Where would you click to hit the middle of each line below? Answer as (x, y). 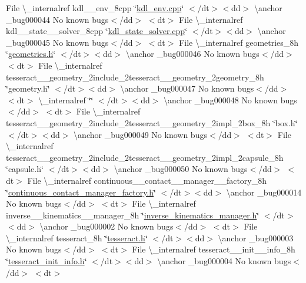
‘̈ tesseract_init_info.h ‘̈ (46, 261)
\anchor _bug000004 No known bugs (224, 261)
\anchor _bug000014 (264, 192)
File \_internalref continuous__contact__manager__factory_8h (147, 180)
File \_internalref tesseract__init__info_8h (214, 249)
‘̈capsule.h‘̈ (25, 169)
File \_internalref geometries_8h (239, 42)
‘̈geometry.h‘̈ (28, 88)
